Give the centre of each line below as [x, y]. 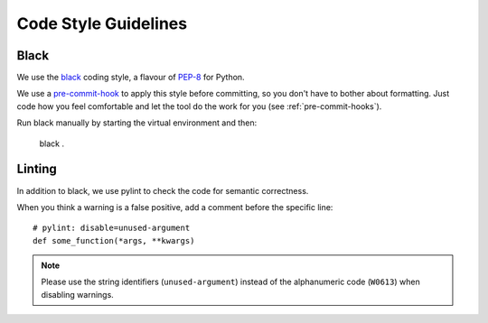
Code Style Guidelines [102, 23]
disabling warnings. [78, 294]
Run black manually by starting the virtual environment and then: [137, 123]
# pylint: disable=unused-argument [112, 228]
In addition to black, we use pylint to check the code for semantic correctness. [163, 190]
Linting [37, 169]
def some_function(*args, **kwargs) [114, 240]
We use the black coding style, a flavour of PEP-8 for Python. [131, 78]
